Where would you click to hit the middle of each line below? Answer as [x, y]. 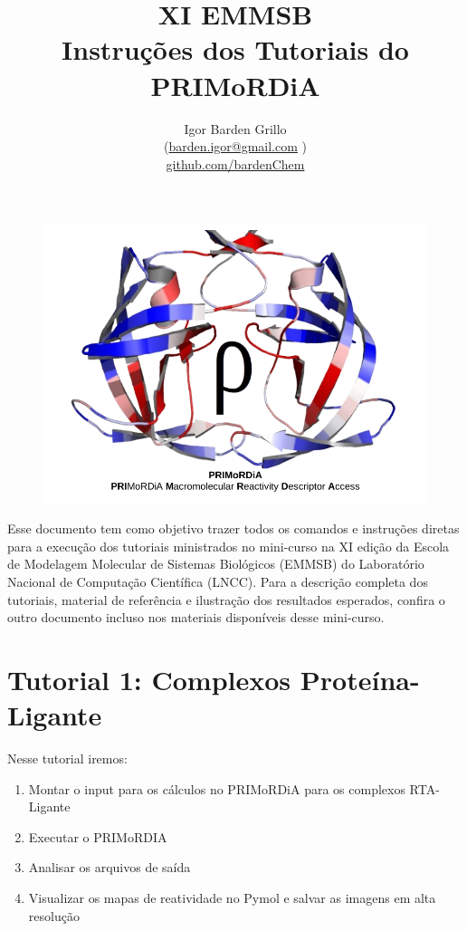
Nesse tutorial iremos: [67, 758]
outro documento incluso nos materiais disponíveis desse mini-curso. [196, 617]
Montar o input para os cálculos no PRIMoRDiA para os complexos [217, 788]
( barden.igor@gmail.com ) [235, 146]
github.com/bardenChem [235, 163]
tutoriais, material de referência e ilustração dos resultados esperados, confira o [226, 599]
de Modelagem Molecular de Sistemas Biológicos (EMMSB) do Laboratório [216, 564]
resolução [54, 915]
